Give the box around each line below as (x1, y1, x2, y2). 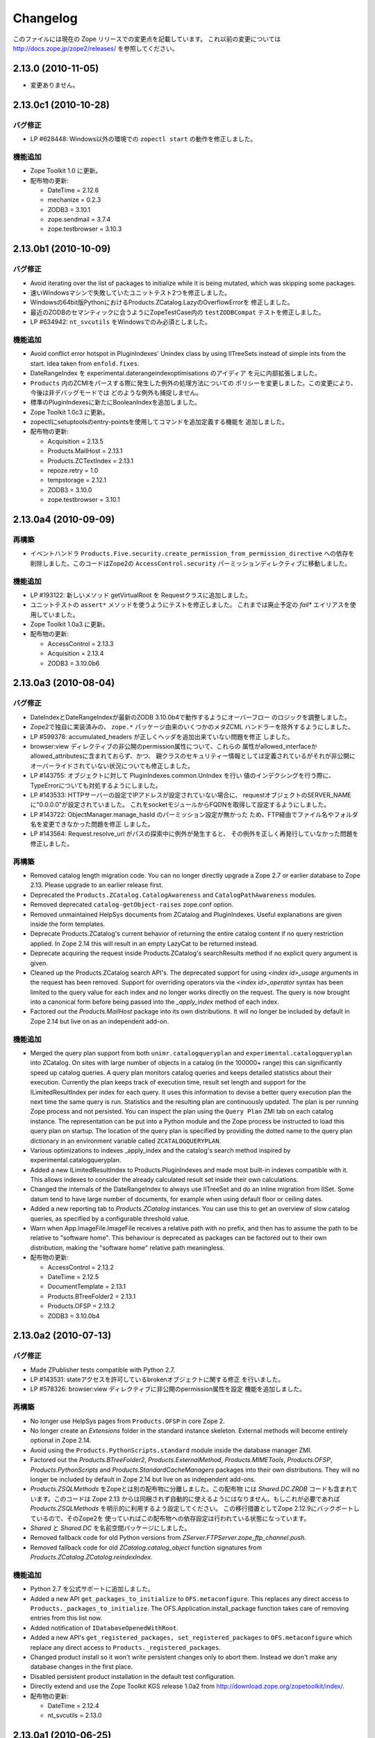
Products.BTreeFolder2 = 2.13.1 (47, 1292, 136, 1300)
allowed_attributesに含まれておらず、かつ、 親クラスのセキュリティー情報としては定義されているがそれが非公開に (30, 752, 356, 761)
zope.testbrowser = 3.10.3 (47, 225, 122, 233)
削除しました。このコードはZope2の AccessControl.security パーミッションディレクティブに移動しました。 (30, 559, 351, 567)
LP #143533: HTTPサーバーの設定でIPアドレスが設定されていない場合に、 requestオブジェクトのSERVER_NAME (30, 790, 352, 799)
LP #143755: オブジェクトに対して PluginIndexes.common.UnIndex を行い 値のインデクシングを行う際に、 (30, 772, 335, 780)
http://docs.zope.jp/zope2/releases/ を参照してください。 (12, 44, 178, 52)
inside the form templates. (30, 920, 106, 928)
